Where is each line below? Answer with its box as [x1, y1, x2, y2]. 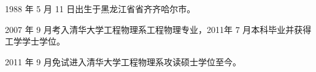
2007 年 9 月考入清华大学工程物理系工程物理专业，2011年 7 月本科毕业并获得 [5, 23, 312, 35]
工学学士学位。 [5, 35, 65, 48]
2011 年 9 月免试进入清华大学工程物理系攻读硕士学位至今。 [5, 55, 241, 68]
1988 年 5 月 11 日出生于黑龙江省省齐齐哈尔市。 [5, 2, 196, 15]
